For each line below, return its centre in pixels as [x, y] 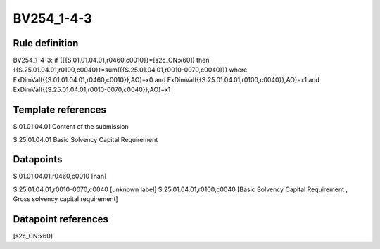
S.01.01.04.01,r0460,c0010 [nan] [60, 177]
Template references [60, 110]
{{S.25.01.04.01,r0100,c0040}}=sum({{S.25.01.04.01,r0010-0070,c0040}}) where [130, 70]
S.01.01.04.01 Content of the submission [71, 127]
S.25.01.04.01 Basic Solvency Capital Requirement [85, 139]
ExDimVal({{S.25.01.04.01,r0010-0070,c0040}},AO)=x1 [92, 90]
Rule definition [46, 43]
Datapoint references [61, 219]
